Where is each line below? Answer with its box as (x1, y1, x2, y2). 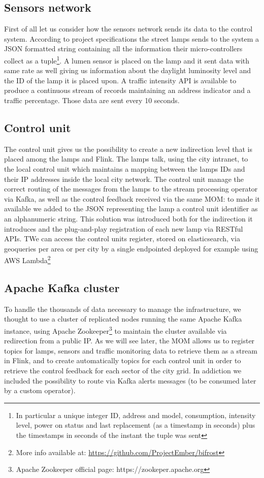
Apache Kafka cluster (4, 279, 120, 295)
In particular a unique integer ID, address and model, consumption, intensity (16, 409, 256, 420)
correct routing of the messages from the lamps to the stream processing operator (4, 183, 258, 194)
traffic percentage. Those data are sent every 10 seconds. (4, 95, 180, 106)
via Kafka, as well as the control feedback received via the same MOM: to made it (4, 193, 260, 204)
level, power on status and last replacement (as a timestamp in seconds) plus (16, 420, 255, 430)
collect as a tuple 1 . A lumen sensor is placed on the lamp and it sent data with (4, 53, 250, 66)
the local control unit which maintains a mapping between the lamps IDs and (4, 164, 245, 174)
